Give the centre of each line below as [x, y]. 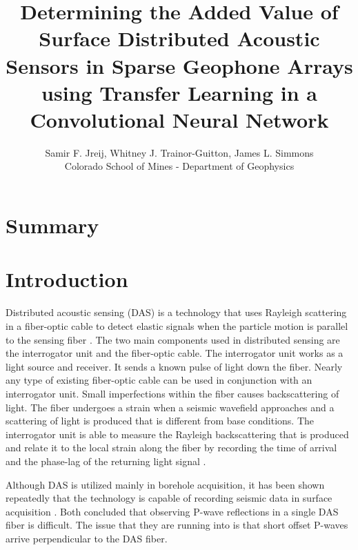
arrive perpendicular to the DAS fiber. [87, 538]
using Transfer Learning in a [179, 92]
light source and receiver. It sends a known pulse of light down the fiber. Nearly [174, 366]
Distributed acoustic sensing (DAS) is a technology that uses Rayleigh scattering [176, 312]
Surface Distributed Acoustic [179, 38]
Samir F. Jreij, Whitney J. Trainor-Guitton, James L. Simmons [179, 152]
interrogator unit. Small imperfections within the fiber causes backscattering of [172, 393]
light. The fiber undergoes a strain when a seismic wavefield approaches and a [170, 407]
